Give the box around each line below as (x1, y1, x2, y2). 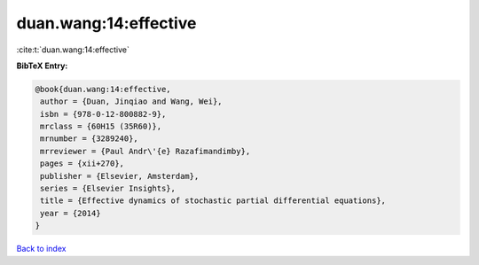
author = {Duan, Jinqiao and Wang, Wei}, (40, 97, 223, 106)
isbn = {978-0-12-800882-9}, (40, 109, 167, 119)
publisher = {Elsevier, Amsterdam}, (40, 171, 200, 181)
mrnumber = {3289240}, (40, 134, 139, 144)
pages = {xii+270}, (40, 159, 124, 168)
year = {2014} (40, 208, 101, 218)
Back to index (16, 244, 67, 254)
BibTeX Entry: (16, 60, 68, 71)
